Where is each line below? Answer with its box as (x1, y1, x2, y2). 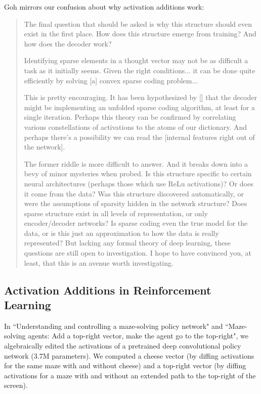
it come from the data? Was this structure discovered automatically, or (24, 188, 244, 199)
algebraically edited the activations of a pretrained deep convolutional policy (4, 340, 241, 351)
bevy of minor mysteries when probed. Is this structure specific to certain (24, 168, 252, 179)
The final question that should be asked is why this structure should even (24, 18, 252, 29)
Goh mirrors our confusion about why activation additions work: (4, 2, 204, 12)
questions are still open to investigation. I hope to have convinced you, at (24, 248, 251, 258)
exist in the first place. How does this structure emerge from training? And (24, 28, 256, 39)
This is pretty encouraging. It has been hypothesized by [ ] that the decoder (24, 92, 257, 103)
